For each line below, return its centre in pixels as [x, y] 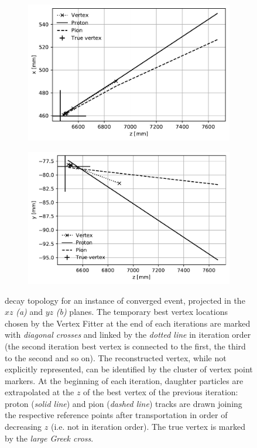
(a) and [30, 312]
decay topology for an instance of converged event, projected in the [125, 300]
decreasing [23, 427]
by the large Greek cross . [49, 438]
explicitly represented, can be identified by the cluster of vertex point [129, 369]
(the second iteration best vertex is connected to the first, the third [125, 346]
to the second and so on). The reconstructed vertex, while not [116, 357]
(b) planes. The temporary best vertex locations [142, 312]
